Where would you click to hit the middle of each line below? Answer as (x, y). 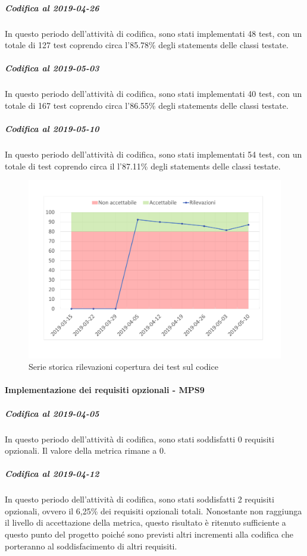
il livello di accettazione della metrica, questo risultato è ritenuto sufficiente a (145, 522)
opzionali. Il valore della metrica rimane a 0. (85, 450)
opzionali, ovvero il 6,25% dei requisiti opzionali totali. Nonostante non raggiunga (153, 511)
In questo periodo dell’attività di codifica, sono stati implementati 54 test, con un (153, 154)
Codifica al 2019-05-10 (52, 129)
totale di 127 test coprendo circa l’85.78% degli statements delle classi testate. (147, 45)
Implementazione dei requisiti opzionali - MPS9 (105, 390)
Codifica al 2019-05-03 (52, 68)
